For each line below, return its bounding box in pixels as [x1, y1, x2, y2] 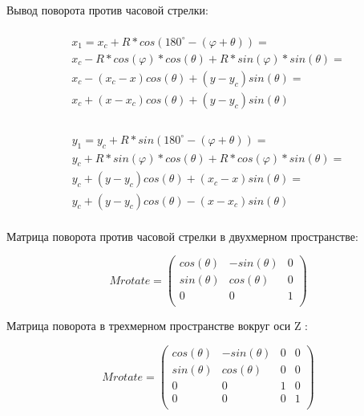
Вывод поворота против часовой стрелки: [6, 2, 208, 18]
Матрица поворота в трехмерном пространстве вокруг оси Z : [6, 317, 308, 334]
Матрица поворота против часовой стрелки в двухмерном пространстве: [6, 227, 358, 244]
